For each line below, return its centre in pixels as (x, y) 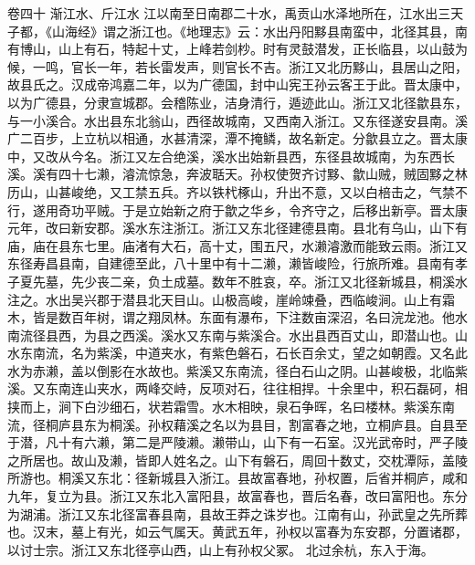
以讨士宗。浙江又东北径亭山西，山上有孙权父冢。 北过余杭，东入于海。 (221, 549)
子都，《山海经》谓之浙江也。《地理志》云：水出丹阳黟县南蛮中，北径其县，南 (237, 31)
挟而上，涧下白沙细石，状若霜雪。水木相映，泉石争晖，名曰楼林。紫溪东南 (231, 407)
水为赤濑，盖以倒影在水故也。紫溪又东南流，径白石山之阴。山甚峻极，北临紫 (237, 370)
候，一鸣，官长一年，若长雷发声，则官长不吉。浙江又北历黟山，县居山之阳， (237, 66)
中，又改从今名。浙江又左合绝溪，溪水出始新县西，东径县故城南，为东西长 (231, 156)
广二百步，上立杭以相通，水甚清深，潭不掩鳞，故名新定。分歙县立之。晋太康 (237, 138)
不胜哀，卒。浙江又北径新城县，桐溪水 (352, 281)
